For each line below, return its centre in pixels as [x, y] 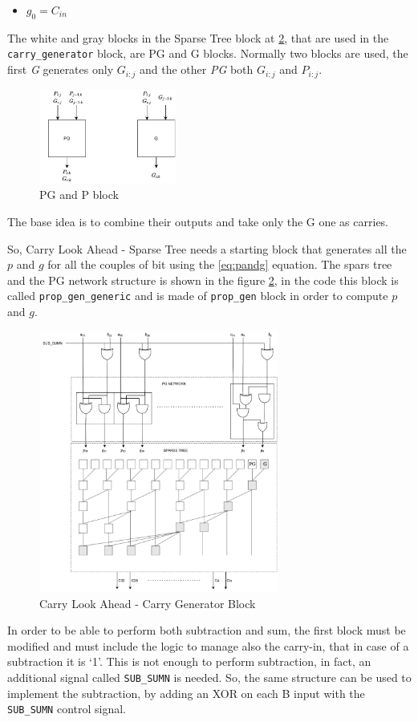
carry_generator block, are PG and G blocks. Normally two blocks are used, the [208, 53]
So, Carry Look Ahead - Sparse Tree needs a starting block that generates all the [207, 248]
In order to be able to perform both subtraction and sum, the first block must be [207, 630]
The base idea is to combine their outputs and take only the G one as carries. [198, 222]
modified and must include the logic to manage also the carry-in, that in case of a [208, 645]
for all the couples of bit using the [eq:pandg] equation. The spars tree [220, 264]
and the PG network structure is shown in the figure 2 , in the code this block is [203, 280]
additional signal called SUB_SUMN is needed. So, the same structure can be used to [209, 677]
